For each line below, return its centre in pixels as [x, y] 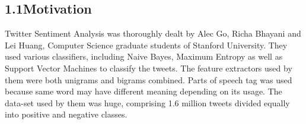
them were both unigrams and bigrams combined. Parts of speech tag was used [149, 79]
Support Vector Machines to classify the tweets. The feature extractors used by [149, 68]
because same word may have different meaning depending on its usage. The [144, 91]
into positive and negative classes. [66, 114]
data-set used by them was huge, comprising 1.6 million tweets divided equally [147, 102]
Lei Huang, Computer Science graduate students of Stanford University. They [146, 45]
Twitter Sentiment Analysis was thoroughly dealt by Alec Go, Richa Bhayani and [153, 33]
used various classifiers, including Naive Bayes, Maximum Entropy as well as [144, 56]
